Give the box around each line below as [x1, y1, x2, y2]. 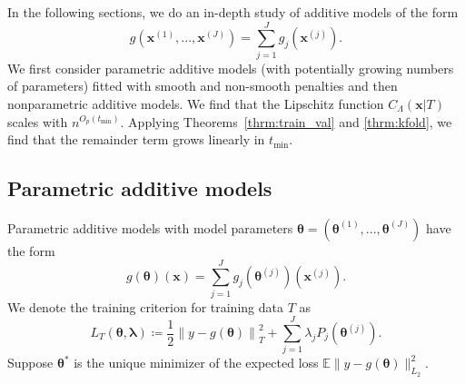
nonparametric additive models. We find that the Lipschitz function [7, 94, 384, 113]
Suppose [7, 353, 54, 372]
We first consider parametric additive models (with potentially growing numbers [7, 58, 454, 77]
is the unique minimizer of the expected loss [74, 353, 319, 372]
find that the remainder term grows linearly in [7, 130, 265, 149]
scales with [7, 112, 68, 131]
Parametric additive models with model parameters [7, 218, 293, 237]
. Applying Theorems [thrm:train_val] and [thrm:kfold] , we [120, 112, 452, 131]
